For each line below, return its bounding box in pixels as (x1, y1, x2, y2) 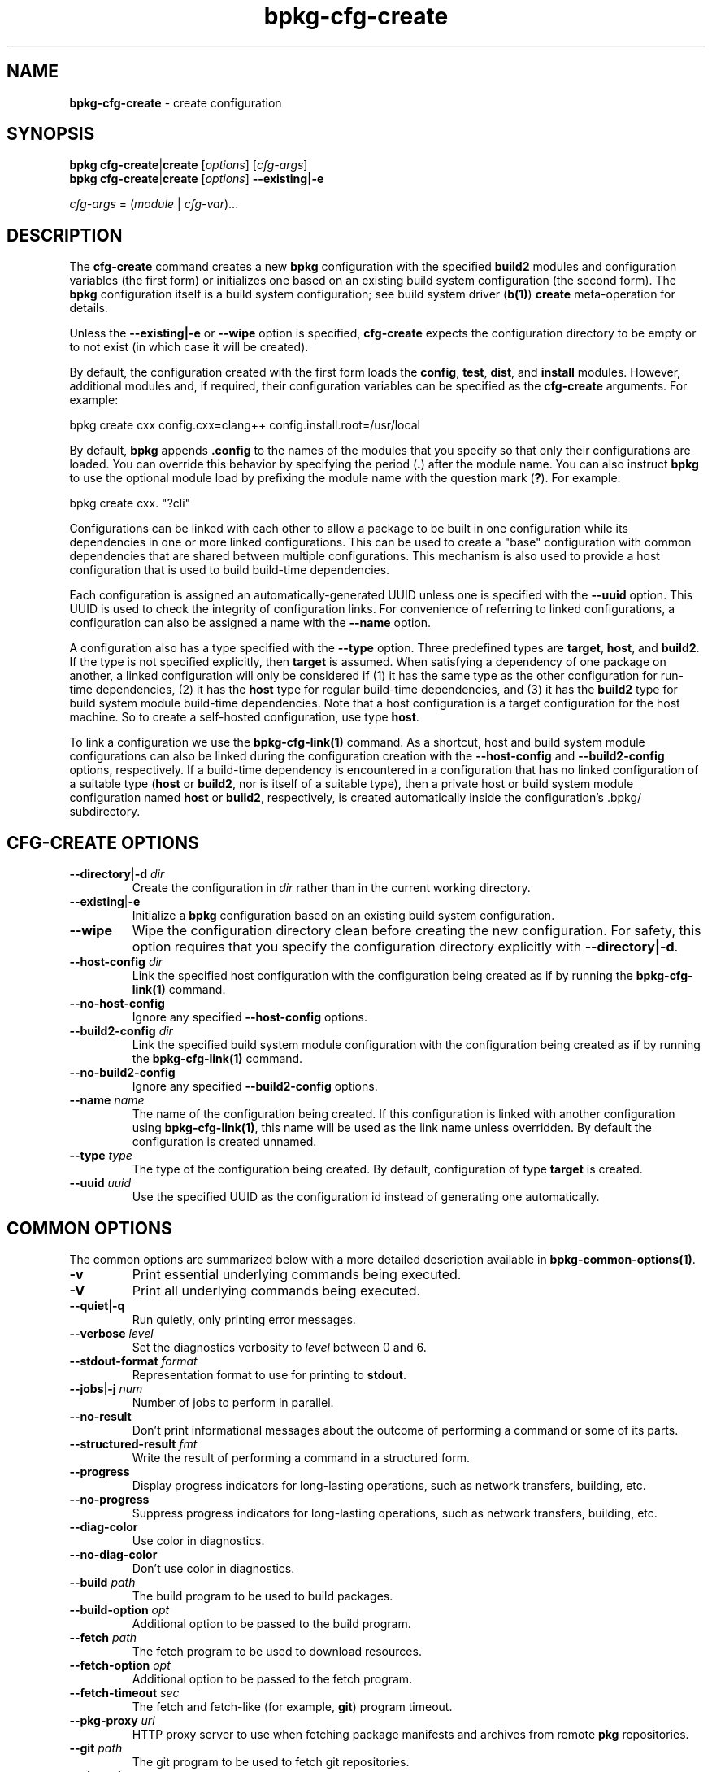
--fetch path (69, 1630, 137, 1644)
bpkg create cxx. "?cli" (69, 496, 191, 511)
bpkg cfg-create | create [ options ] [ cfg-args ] (69, 158, 308, 172)
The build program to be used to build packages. (132, 1588, 393, 1603)
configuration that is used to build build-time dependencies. (69, 563, 390, 577)
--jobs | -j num (69, 1381, 143, 1395)
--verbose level (69, 1326, 154, 1340)
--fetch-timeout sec (69, 1685, 180, 1700)
